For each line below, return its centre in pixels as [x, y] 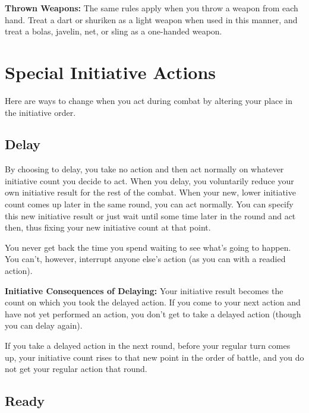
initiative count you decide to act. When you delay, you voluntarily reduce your [149, 180]
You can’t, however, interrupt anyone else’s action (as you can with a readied [145, 259]
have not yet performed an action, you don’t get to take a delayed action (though [153, 313]
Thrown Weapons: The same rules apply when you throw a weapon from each [152, 8]
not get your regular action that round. [76, 369]
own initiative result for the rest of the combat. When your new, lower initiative [150, 192]
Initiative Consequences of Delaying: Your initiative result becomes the [144, 290]
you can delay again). [44, 325]
